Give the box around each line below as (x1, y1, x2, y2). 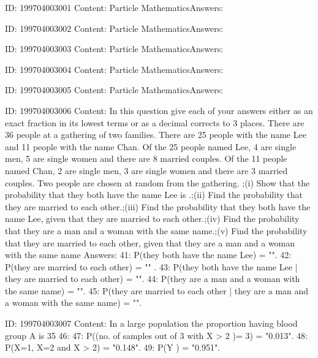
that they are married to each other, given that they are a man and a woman (5, 236, 295, 249)
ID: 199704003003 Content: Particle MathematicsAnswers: (5, 42, 224, 55)
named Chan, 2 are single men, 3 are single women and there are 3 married (5, 164, 288, 177)
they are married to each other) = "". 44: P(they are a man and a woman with (5, 272, 300, 285)
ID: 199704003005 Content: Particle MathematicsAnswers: (5, 83, 224, 96)
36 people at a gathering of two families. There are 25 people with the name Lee (5, 128, 306, 141)
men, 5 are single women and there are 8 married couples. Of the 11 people (5, 152, 287, 165)
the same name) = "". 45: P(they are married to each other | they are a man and (5, 284, 309, 297)
